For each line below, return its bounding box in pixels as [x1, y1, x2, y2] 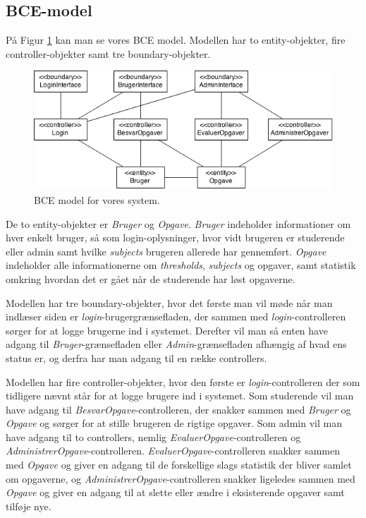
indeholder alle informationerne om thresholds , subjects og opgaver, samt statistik [6, 258, 356, 272]
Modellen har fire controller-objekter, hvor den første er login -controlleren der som [6, 374, 360, 389]
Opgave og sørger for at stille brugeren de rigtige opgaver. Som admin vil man [6, 416, 342, 430]
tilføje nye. [6, 498, 51, 513]
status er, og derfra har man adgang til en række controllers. [6, 350, 267, 365]
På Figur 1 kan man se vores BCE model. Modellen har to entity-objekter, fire [6, 32, 346, 47]
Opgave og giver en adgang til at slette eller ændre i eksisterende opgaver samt [6, 485, 345, 500]
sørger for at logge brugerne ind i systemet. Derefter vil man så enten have [6, 323, 328, 337]
